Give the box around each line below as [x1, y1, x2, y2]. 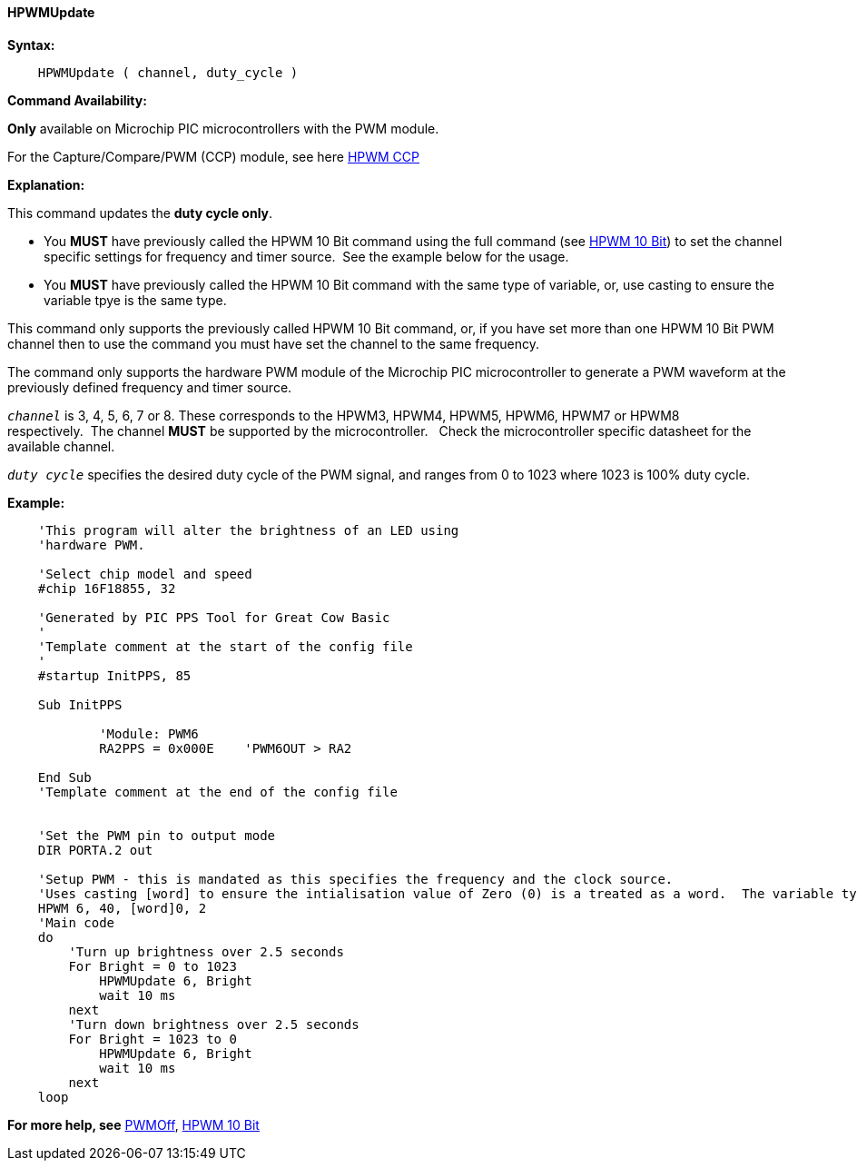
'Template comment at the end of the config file [37, 784, 398, 799]
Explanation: [7, 176, 85, 193]
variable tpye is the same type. [44, 292, 227, 308]
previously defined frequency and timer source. [7, 379, 292, 395]
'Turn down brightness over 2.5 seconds [68, 1016, 360, 1032]
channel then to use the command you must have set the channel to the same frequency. [7, 335, 539, 351]
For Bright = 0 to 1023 [68, 958, 237, 974]
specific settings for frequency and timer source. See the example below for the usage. [44, 248, 569, 264]
